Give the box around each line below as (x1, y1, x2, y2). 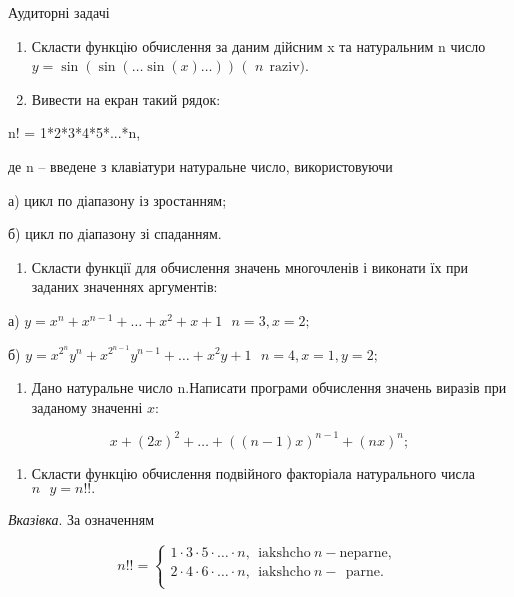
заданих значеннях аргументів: (31, 276, 218, 297)
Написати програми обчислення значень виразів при (189, 377, 507, 398)
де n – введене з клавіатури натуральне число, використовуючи (8, 155, 393, 176)
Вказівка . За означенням (8, 509, 155, 530)
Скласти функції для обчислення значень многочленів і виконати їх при (31, 256, 469, 277)
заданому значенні (31, 396, 143, 417)
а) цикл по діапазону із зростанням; (8, 189, 227, 210)
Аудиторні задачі (8, 2, 110, 22)
